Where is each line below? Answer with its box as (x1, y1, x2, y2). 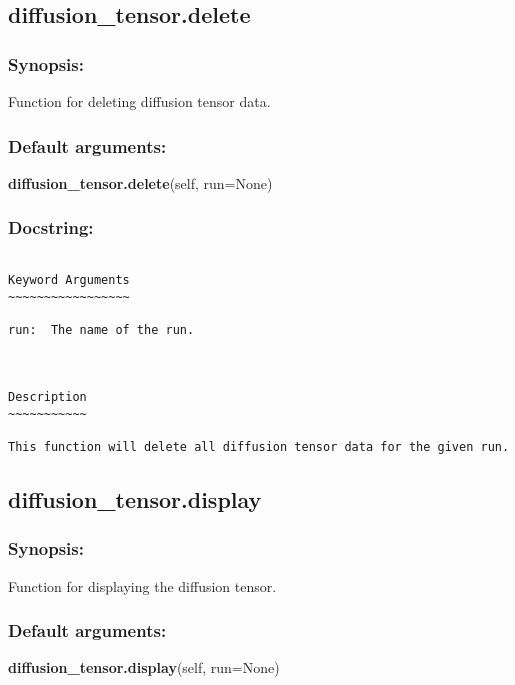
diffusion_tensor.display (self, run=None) (8, 657, 280, 678)
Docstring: (8, 215, 94, 240)
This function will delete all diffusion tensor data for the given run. (8, 439, 510, 454)
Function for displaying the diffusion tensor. (8, 575, 277, 596)
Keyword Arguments (8, 273, 130, 288)
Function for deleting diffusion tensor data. (8, 91, 271, 111)
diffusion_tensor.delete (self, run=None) (8, 172, 273, 193)
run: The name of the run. (8, 323, 195, 338)
